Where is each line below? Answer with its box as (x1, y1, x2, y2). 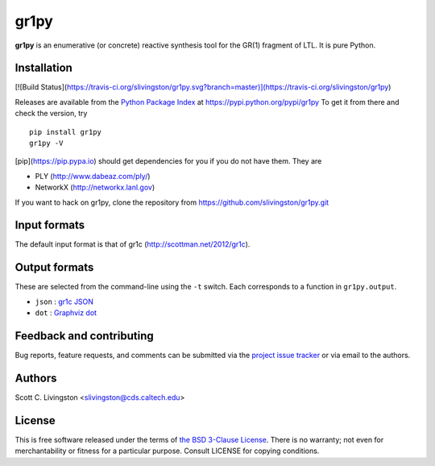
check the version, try (14, 109, 88, 119)
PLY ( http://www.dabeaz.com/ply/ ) (35, 171, 151, 181)
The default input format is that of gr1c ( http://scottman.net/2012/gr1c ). (14, 239, 251, 249)
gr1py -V (29, 139, 64, 148)
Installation (14, 61, 72, 75)
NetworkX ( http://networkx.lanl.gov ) (35, 182, 155, 193)
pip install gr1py (29, 127, 102, 136)
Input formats (14, 218, 85, 232)
